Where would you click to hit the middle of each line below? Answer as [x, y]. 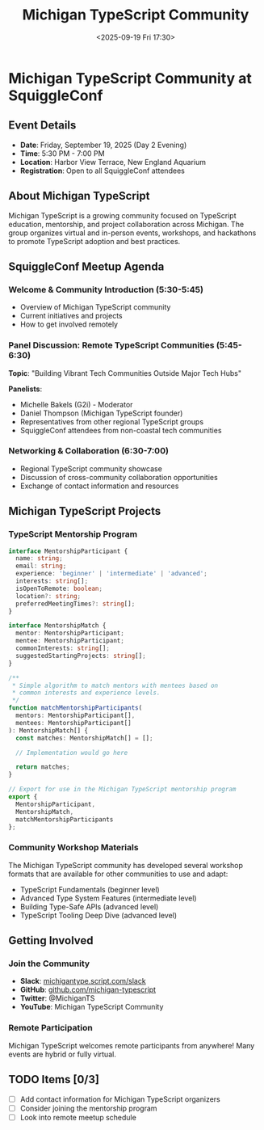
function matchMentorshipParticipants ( [75, 708]
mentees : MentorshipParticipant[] [73, 723]
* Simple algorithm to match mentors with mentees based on [115, 685]
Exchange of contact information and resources [99, 486]
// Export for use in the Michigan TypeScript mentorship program [122, 790]
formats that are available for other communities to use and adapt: [118, 874]
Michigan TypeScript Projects [85, 511]
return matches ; [43, 767]
